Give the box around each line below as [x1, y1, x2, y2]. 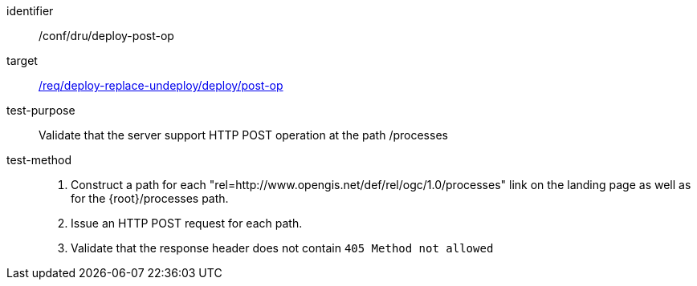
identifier [6, 4, 54, 18]
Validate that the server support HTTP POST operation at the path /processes [39, 128, 448, 142]
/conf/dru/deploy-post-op [39, 29, 174, 42]
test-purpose [6, 103, 75, 117]
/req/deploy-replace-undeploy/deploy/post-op [39, 79, 283, 92]
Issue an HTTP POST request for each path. [71, 216, 303, 230]
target [6, 54, 38, 67]
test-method [6, 153, 71, 167]
